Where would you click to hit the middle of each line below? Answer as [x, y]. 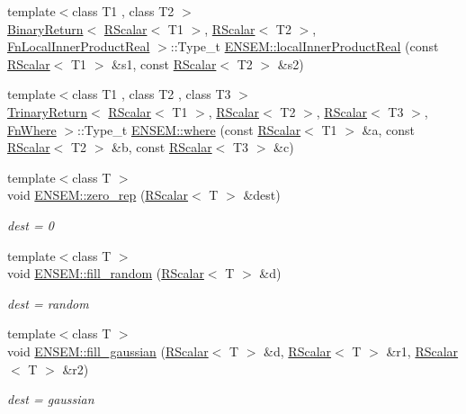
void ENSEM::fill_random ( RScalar [106, 273]
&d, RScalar [298, 351]
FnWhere [32, 129]
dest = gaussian [51, 399]
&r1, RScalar [422, 351]
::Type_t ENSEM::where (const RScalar [189, 129]
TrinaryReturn [48, 111]
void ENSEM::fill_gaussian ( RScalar [108, 351]
